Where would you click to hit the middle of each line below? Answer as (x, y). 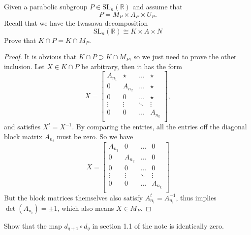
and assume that (157, 6)
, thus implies (196, 197)
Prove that (20, 40)
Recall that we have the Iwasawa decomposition (76, 23)
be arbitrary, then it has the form (132, 66)
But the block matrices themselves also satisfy (74, 197)
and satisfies (22, 127)
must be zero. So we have (95, 136)
